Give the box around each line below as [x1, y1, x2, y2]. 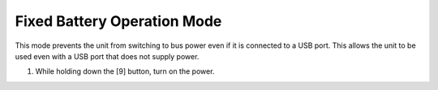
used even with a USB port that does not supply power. [15, 51, 200, 61]
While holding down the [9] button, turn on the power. [35, 66, 215, 76]
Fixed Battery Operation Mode [15, 12, 222, 30]
